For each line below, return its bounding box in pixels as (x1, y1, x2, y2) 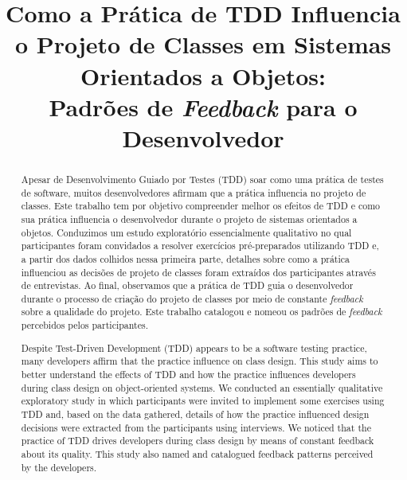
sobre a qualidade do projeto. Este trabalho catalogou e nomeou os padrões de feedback (21, 305, 382, 318)
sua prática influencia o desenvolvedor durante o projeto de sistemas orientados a (21, 212, 358, 225)
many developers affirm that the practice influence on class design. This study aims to (21, 354, 378, 368)
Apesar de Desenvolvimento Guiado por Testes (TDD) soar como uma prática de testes (21, 172, 384, 185)
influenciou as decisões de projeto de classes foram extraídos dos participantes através (21, 265, 376, 279)
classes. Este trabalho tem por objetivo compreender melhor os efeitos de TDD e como (21, 199, 380, 213)
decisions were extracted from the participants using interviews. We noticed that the (21, 420, 371, 434)
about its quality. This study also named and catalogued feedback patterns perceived (21, 447, 374, 460)
